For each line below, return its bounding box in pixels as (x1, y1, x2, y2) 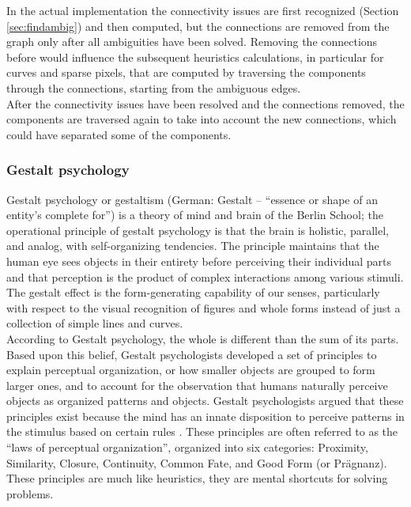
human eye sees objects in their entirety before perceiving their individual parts (6, 252, 392, 269)
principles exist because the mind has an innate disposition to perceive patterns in (6, 407, 405, 424)
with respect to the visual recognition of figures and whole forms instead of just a (6, 299, 401, 316)
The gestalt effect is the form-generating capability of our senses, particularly (6, 284, 380, 301)
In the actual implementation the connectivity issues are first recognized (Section (6, 2, 399, 18)
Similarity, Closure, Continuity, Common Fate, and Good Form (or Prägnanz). (6, 454, 387, 471)
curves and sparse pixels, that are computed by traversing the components (6, 64, 366, 81)
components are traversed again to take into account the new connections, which (6, 111, 397, 127)
